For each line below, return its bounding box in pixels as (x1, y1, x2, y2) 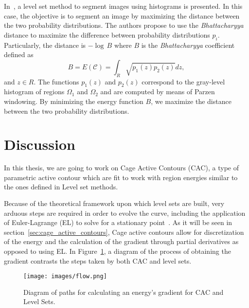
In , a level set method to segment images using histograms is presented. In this (4, 1, 243, 11)
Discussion (4, 134, 75, 154)
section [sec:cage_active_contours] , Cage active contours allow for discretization (4, 226, 244, 237)
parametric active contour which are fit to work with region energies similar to (4, 172, 238, 182)
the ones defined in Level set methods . (4, 182, 118, 192)
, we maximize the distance (151, 96, 231, 106)
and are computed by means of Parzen (100, 86, 215, 97)
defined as (4, 49, 34, 60)
